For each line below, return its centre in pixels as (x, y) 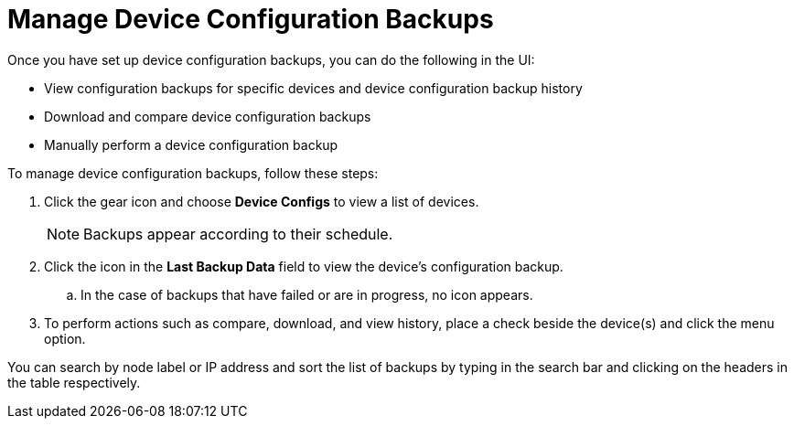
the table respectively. (74, 382)
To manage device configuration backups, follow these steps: (193, 173)
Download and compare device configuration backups (208, 116)
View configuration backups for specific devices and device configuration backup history (313, 88)
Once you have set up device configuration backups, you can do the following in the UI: (271, 59)
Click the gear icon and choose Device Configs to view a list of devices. (262, 201)
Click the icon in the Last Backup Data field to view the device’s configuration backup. (304, 266)
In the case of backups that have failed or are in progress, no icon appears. (307, 294)
